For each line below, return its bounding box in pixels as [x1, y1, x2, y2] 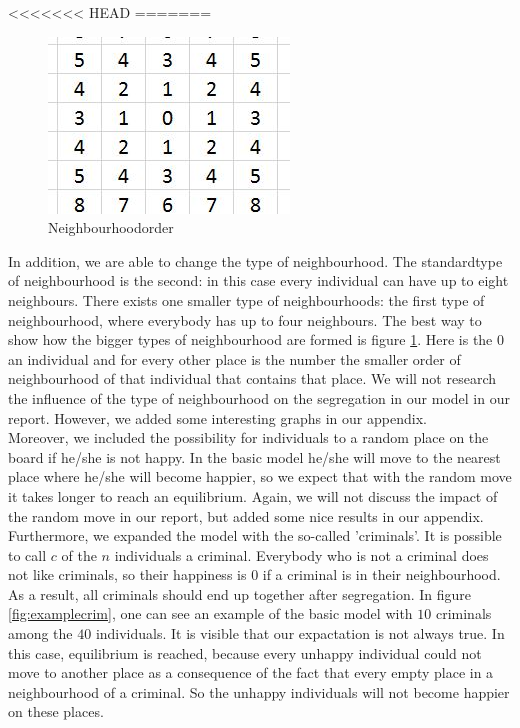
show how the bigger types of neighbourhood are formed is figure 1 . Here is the [8, 329, 493, 350]
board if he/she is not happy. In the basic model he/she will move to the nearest [8, 446, 501, 467]
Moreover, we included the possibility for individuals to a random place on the [8, 427, 489, 448]
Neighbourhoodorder [48, 217, 174, 238]
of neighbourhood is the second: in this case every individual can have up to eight [8, 270, 509, 291]
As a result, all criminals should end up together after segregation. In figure [8, 583, 472, 604]
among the [8, 623, 73, 644]
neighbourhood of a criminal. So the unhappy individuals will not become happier [8, 681, 510, 702]
